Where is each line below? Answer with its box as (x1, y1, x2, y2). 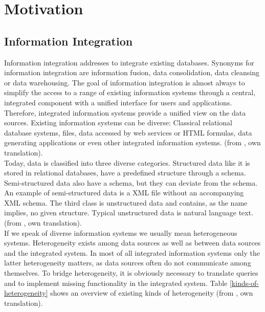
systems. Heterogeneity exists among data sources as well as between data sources (4, 237, 261, 248)
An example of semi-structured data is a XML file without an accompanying (4, 187, 244, 198)
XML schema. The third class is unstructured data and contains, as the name (4, 197, 248, 208)
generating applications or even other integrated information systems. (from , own (4, 137, 261, 148)
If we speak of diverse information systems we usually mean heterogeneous (4, 227, 237, 238)
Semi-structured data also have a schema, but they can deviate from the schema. (4, 177, 258, 188)
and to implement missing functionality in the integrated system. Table (4, 277, 228, 288)
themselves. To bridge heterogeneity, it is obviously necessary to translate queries (4, 268, 258, 278)
